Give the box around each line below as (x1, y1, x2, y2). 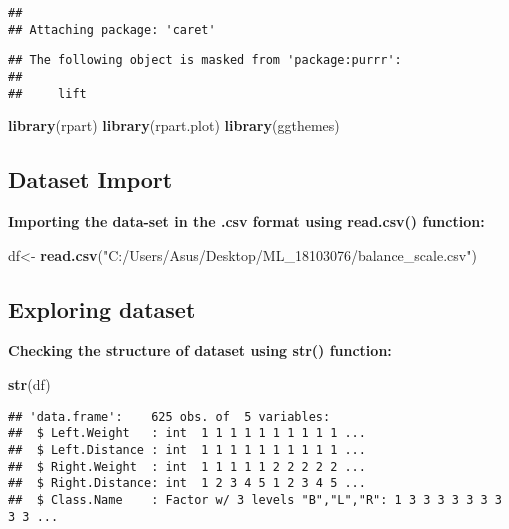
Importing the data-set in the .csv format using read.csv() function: (8, 211, 485, 232)
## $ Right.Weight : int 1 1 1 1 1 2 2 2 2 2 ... (8, 459, 366, 474)
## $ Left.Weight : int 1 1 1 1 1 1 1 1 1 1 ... (8, 426, 366, 441)
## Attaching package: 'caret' (8, 22, 216, 37)
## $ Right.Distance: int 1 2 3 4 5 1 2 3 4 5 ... (8, 476, 366, 491)
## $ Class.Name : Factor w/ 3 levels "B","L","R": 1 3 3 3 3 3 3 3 (8, 492, 502, 507)
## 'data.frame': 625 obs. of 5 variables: (8, 409, 331, 424)
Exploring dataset (8, 293, 196, 324)
